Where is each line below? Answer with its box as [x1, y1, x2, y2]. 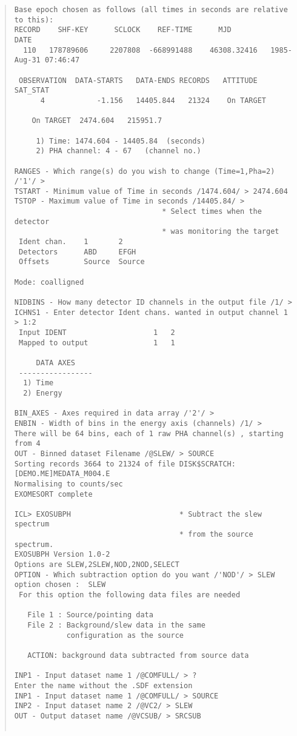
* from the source [179, 530, 253, 539]
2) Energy [23, 388, 62, 397]
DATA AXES [36, 358, 76, 367]
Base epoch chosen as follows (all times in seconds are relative [14, 5, 288, 14]
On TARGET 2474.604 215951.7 [32, 116, 162, 125]
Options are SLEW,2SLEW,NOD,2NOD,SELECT [14, 560, 179, 569]
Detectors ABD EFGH [18, 247, 136, 256]
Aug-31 [14, 56, 41, 65]
